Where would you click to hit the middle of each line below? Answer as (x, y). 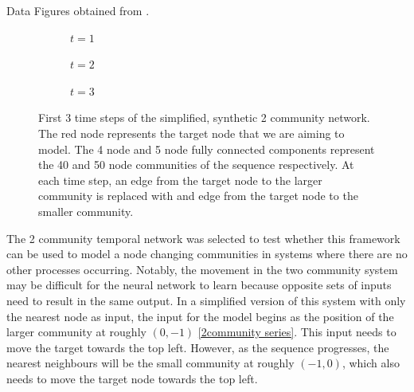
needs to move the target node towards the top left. (132, 378)
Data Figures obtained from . (78, 10)
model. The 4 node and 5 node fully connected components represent (207, 149)
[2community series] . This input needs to (297, 332)
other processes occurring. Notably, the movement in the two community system (202, 269)
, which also (371, 363)
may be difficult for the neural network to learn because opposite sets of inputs (199, 285)
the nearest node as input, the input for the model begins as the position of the (200, 316)
